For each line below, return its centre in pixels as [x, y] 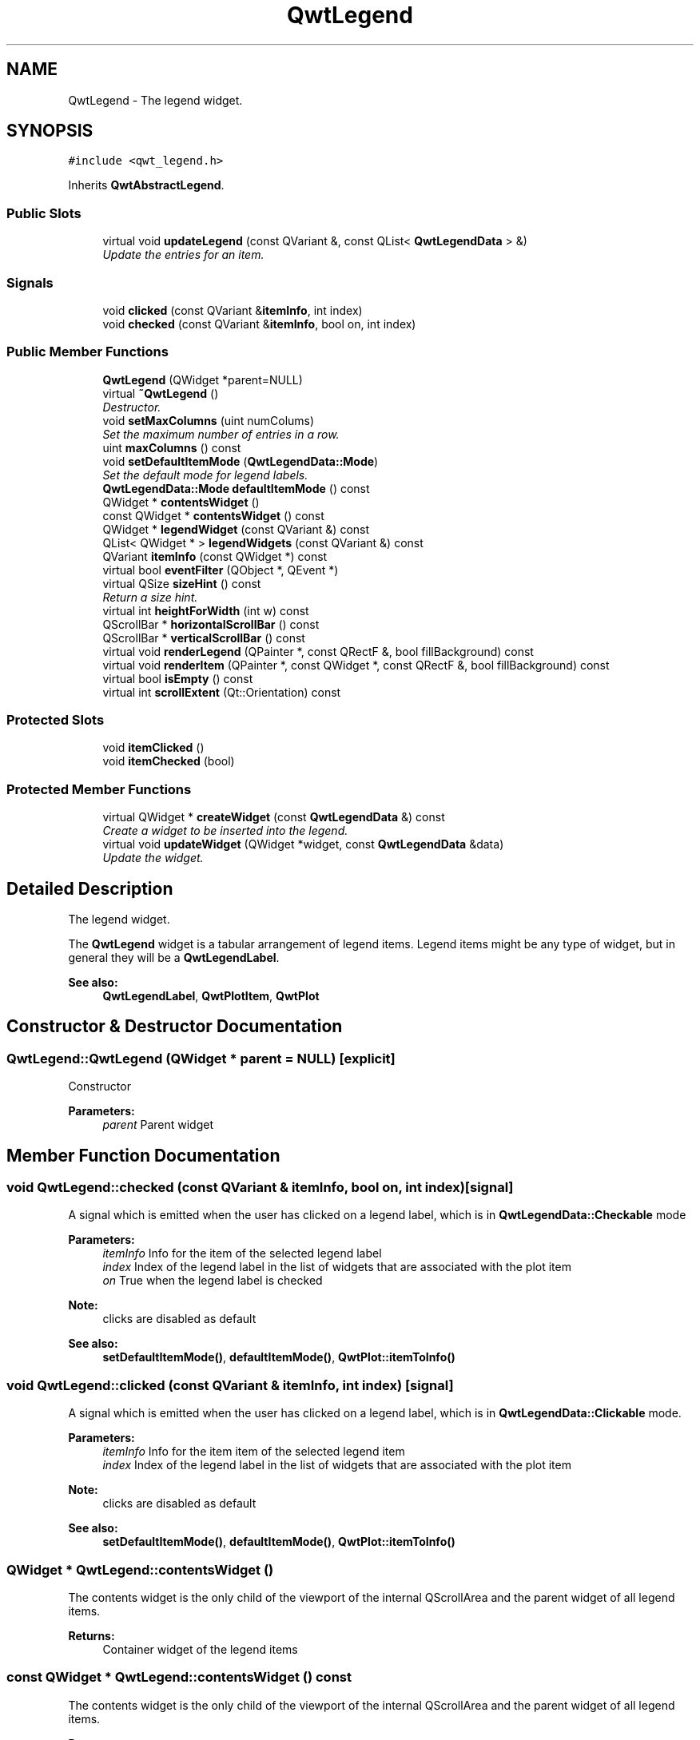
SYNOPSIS [50, 131]
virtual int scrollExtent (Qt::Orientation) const [222, 692]
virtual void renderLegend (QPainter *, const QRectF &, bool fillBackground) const [318, 651]
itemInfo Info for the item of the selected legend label [242, 1253]
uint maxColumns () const [172, 447]
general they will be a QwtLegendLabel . [174, 958]
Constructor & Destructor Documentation [175, 1027]
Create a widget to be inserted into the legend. [225, 831]
